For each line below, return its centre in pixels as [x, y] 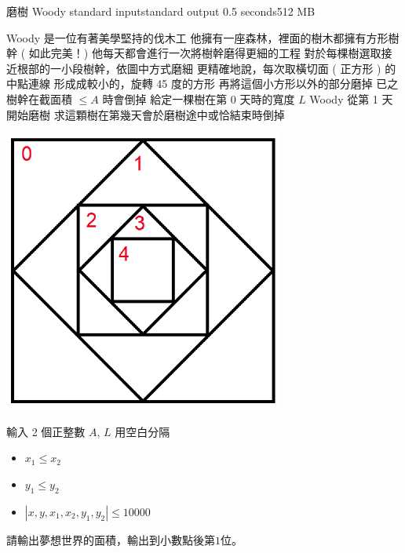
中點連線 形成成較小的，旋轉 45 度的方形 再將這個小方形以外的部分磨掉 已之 [202, 84]
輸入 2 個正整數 [46, 431]
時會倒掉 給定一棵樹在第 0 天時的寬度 [199, 98]
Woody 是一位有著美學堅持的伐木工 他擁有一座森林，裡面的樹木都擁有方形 [197, 37]
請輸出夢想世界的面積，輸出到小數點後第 [111, 539]
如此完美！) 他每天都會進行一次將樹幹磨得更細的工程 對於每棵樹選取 [205, 53]
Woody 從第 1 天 [351, 98]
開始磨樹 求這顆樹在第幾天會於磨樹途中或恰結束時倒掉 [146, 114]
